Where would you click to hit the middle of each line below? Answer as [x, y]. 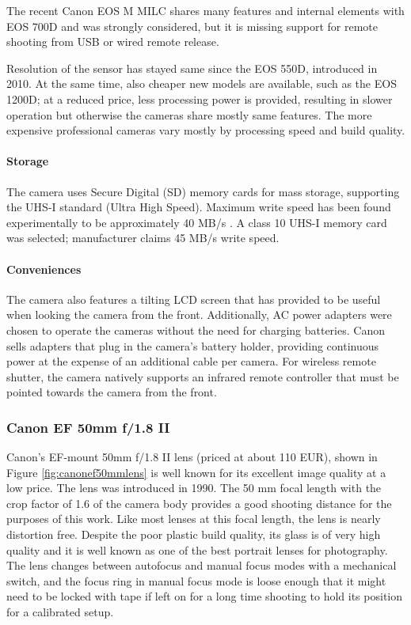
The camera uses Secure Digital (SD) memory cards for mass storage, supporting [203, 191]
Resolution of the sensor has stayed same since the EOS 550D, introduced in [192, 68]
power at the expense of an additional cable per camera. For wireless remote [191, 361]
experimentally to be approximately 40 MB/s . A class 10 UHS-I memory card [197, 222]
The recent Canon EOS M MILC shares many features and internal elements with [205, 10]
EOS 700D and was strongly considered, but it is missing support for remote [192, 26]
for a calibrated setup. [60, 612]
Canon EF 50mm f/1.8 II [88, 427]
